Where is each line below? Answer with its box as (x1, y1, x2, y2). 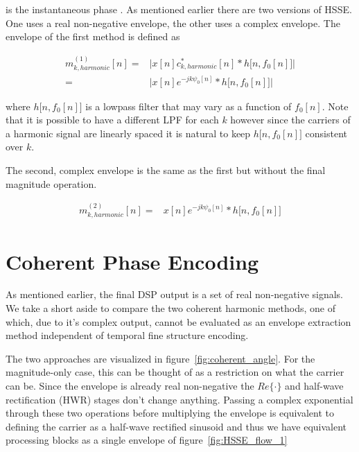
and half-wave (285, 379, 344, 393)
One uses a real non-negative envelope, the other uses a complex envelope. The (6, 15, 340, 30)
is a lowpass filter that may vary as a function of (85, 98, 292, 113)
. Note (322, 98, 349, 113)
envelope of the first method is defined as (6, 29, 180, 44)
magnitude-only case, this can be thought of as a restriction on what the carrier (6, 365, 344, 379)
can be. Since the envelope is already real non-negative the (6, 379, 254, 393)
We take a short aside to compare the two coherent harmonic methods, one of (6, 301, 335, 315)
